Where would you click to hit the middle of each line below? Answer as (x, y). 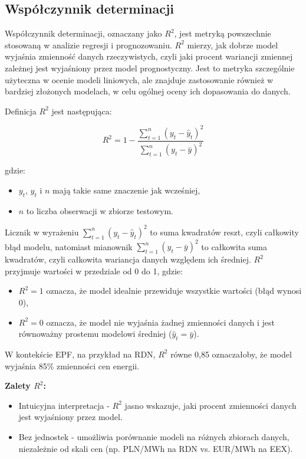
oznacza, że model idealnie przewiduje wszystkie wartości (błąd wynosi (174, 291)
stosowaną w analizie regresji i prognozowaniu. (88, 45)
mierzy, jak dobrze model (233, 45)
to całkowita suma (234, 246)
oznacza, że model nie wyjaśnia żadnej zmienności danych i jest (160, 322)
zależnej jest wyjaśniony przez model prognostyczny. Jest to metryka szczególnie (150, 68)
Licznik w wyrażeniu (42, 232)
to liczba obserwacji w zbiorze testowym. (100, 210)
